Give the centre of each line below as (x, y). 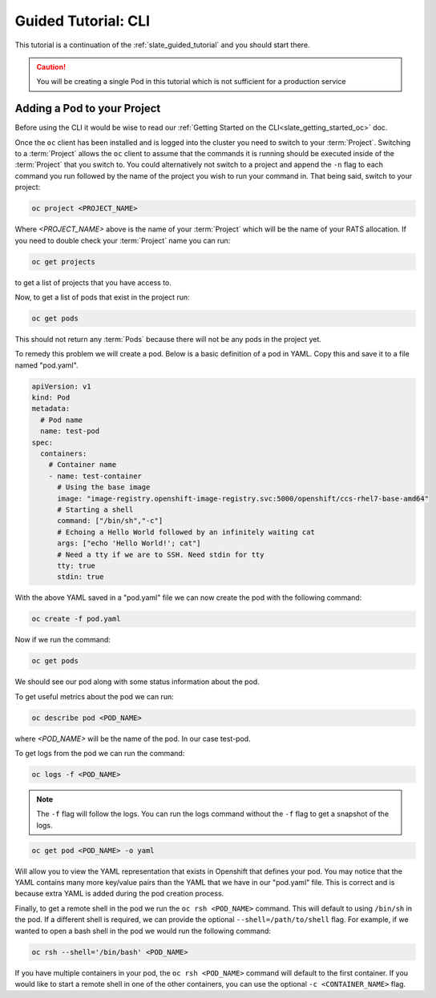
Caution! (51, 66)
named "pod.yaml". (46, 365)
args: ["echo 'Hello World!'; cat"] (129, 543)
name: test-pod (70, 431)
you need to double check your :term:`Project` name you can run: (123, 240)
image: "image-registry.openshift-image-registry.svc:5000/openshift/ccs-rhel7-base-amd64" (243, 498)
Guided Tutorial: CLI (83, 21)
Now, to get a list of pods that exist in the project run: (102, 297)
